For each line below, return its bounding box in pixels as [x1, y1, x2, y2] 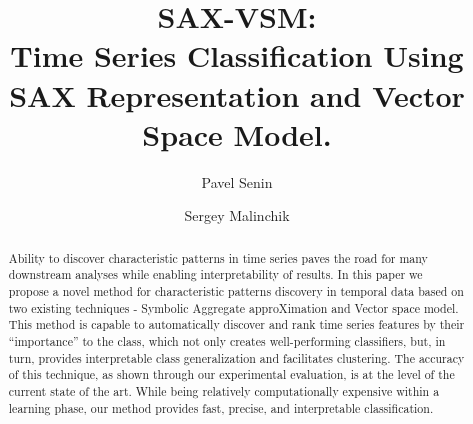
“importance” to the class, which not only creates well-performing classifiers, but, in [8, 332, 446, 349]
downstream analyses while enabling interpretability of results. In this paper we [8, 266, 423, 283]
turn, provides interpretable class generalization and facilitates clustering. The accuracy [8, 349, 465, 366]
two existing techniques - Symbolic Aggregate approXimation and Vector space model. [8, 299, 459, 316]
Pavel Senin [201, 171, 273, 192]
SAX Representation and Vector [9, 74, 465, 115]
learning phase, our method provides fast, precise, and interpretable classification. [8, 399, 434, 416]
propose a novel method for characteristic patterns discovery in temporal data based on [8, 282, 464, 299]
